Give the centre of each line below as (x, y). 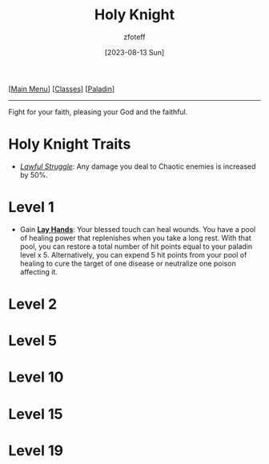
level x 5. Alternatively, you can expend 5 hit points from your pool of (133, 254)
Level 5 (33, 341)
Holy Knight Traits (70, 144)
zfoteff (134, 37)
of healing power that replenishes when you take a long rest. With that (136, 238)
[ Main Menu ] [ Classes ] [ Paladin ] (62, 89)
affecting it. (38, 272)
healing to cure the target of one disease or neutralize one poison (128, 263)
